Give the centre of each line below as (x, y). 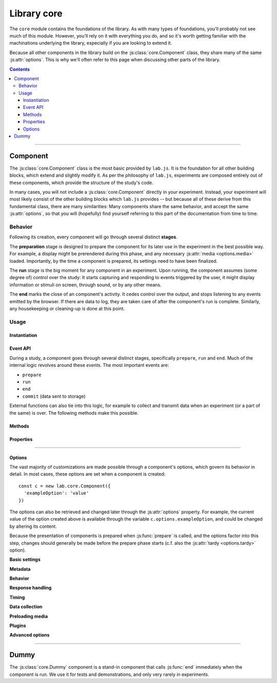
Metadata (20, 569)
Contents (20, 69)
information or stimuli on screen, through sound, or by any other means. (85, 285)
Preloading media (29, 616)
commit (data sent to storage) (54, 396)
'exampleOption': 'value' (56, 493)
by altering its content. (33, 526)
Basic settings (25, 560)
